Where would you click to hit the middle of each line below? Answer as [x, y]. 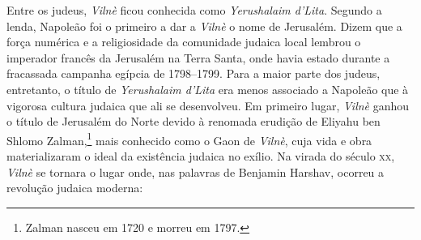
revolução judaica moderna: [75, 188]
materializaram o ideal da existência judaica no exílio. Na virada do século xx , [201, 156]
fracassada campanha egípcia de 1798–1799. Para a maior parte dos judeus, [193, 73]
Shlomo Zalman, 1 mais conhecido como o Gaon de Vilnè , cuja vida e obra [189, 139]
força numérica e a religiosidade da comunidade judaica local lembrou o [184, 42]
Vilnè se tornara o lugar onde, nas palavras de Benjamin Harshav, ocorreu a [196, 171]
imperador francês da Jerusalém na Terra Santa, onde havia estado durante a [198, 57]
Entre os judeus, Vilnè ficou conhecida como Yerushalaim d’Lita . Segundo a [194, 10]
